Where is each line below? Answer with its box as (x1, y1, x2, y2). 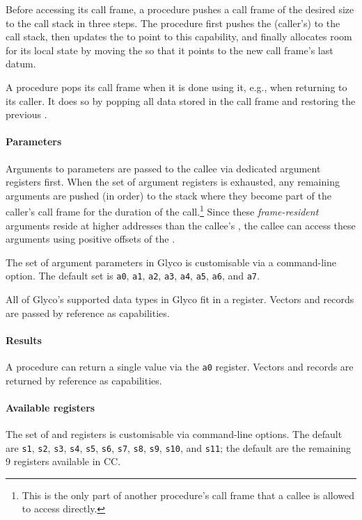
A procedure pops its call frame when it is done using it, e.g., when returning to (6, 79, 347, 94)
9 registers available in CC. (6, 454, 121, 469)
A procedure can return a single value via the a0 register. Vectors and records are (6, 359, 354, 373)
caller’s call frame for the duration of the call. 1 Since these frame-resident (6, 202, 319, 218)
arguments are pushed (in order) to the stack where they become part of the (6, 188, 331, 202)
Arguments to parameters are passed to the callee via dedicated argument (6, 161, 321, 175)
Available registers (6, 400, 95, 414)
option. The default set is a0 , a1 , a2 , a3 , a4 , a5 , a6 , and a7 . (6, 268, 260, 283)
